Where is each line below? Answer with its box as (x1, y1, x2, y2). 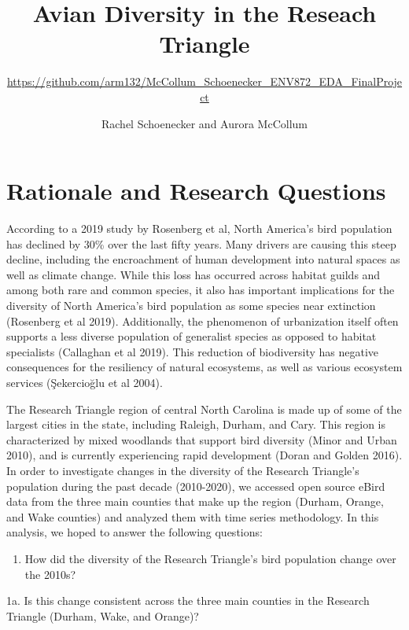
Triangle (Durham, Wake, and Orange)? (6, 607, 199, 624)
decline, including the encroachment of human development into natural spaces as (6, 251, 400, 267)
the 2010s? (24, 566, 76, 582)
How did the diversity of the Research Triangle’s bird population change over (24, 550, 396, 566)
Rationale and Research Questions (6, 175, 386, 207)
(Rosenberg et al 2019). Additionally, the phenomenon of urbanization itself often (6, 312, 399, 329)
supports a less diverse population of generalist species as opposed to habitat (6, 328, 377, 344)
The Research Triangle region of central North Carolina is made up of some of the (6, 400, 402, 417)
